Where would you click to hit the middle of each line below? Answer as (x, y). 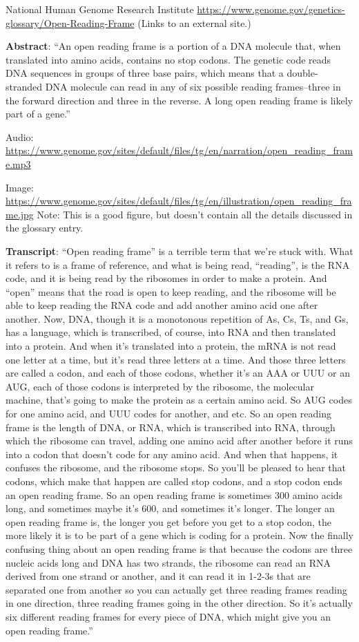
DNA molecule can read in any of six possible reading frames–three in (193, 86)
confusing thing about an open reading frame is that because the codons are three (179, 548)
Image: (20, 187)
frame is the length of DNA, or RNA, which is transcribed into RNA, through (171, 427)
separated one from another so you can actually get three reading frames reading (176, 589)
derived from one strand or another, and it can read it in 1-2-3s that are (158, 576)
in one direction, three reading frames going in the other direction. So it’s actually (179, 603)
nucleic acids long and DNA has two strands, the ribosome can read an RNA (168, 562)
